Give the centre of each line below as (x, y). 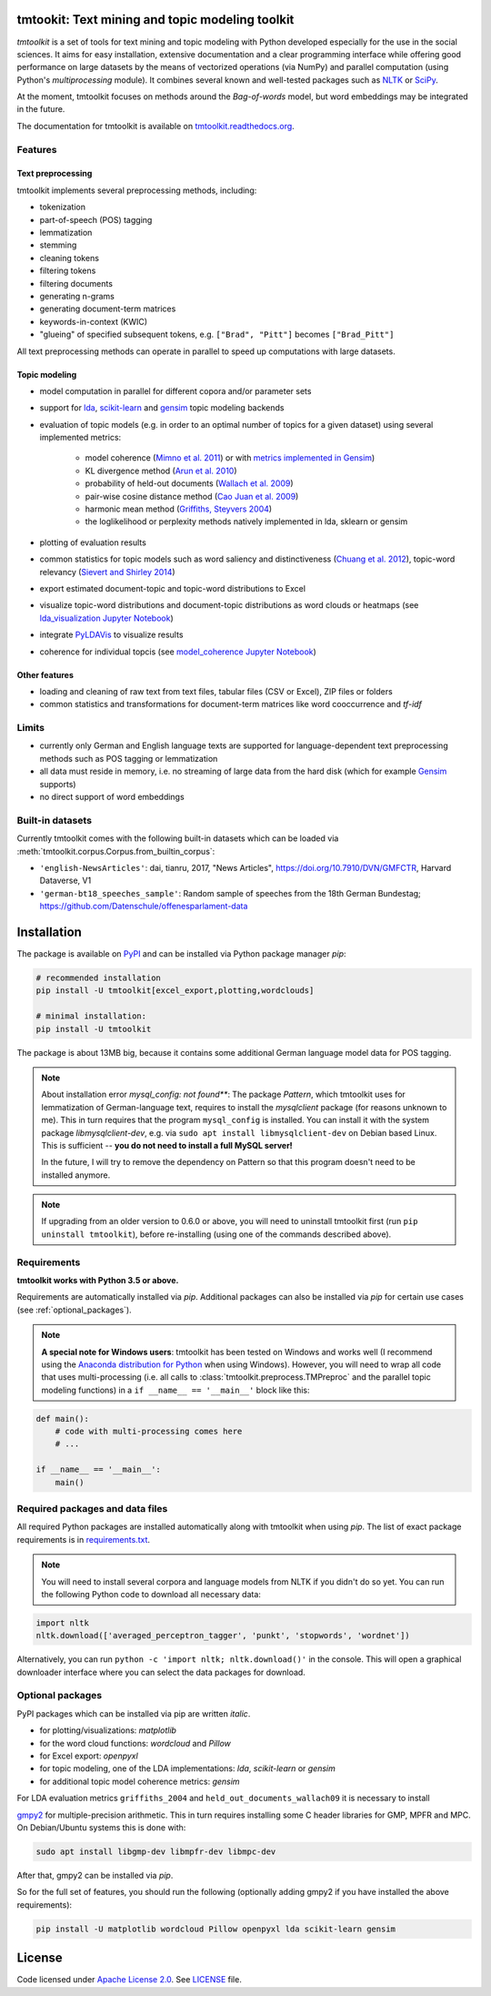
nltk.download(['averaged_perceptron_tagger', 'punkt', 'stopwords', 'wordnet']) (223, 1636)
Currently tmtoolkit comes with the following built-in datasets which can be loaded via (178, 838)
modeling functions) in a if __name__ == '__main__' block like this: (175, 1390)
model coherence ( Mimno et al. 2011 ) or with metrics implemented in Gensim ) (230, 458)
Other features (45, 674)
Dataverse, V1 (65, 881)
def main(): (63, 1418)
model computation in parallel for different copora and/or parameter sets (175, 390)
